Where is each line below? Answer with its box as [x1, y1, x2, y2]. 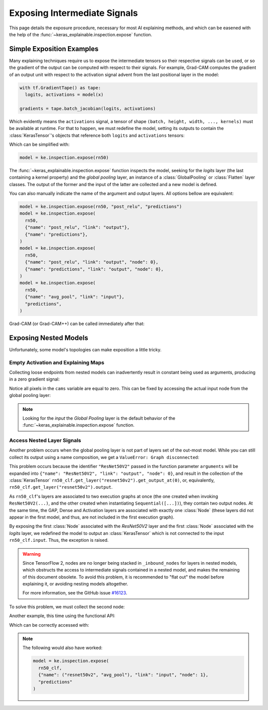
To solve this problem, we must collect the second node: [9, 603, 125, 610]
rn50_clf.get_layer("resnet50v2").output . [9, 484, 113, 490]
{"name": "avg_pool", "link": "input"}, [25, 294, 125, 300]
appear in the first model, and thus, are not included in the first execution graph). [9, 514, 175, 520]
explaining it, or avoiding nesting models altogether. [22, 581, 129, 587]
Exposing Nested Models [9, 333, 88, 342]
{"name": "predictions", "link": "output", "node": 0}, [25, 266, 164, 272]
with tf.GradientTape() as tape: [19, 85, 101, 90]
